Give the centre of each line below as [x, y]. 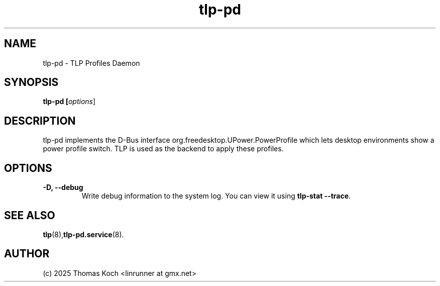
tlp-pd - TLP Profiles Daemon [91, 63]
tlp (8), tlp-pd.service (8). [83, 234]
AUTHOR [27, 254]
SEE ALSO [30, 215]
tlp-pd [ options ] [69, 102]
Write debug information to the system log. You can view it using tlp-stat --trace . [216, 196]
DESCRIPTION [40, 121]
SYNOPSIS [31, 82]
